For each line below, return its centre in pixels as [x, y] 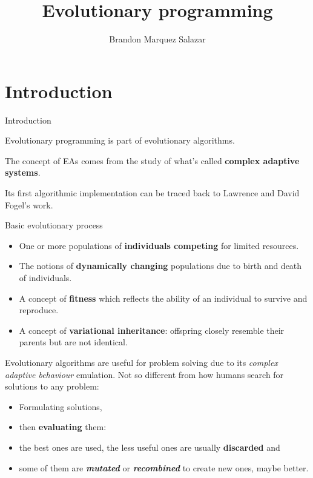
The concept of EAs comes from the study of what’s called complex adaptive [152, 160]
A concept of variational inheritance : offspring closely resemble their [152, 330]
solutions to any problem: [52, 386]
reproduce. [39, 310]
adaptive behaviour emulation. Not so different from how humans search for [144, 374]
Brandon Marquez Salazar [157, 39]
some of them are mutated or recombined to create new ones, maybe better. [164, 467]
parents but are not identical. [73, 342]
